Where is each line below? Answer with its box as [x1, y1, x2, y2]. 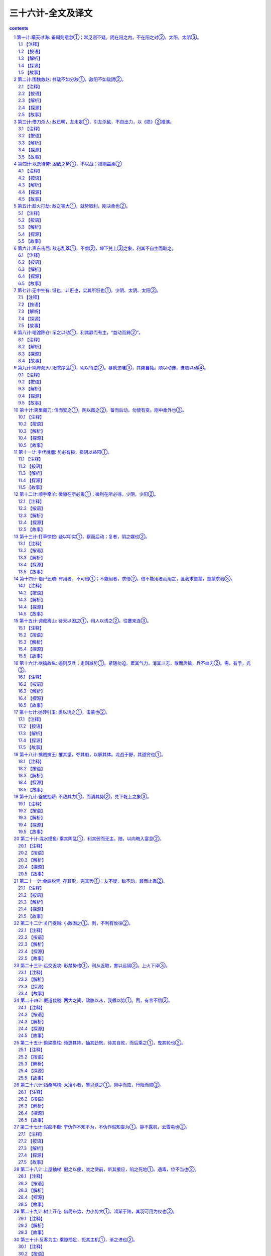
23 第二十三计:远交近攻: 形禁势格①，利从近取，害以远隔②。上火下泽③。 [14, 962, 170, 968]
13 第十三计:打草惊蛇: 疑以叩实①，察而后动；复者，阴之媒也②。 [14, 533, 150, 540]
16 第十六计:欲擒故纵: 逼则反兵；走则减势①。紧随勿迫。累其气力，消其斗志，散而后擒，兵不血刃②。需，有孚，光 [14, 660, 251, 666]
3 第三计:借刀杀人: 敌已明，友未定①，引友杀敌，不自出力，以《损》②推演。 [14, 119, 175, 125]
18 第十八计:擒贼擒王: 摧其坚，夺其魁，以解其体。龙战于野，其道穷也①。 [14, 751, 166, 757]
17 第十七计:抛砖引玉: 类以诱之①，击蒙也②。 [14, 709, 110, 715]
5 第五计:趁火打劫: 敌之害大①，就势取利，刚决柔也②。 [14, 203, 130, 209]
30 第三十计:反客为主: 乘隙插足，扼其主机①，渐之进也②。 [14, 1236, 138, 1242]
